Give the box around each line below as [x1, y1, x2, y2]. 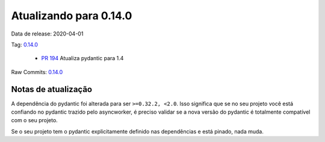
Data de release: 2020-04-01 [11, 30, 84, 37]
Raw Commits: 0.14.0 [11, 68, 63, 75]
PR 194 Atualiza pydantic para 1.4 [41, 55, 124, 62]
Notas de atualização [11, 84, 93, 94]
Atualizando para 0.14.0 [11, 9, 132, 22]
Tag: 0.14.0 [11, 41, 39, 48]
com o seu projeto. [11, 117, 58, 124]
